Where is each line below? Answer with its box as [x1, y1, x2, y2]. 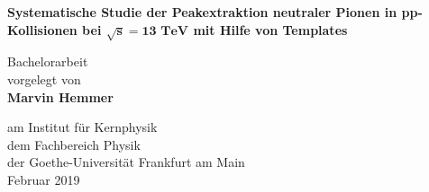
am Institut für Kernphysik [7, 118, 158, 136]
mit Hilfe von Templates [193, 20, 348, 39]
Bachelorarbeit [7, 52, 88, 71]
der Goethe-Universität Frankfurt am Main [7, 153, 245, 171]
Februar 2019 [7, 170, 80, 188]
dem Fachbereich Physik [7, 135, 141, 153]
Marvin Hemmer [7, 87, 114, 106]
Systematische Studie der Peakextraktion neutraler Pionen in [7, 3, 397, 21]
